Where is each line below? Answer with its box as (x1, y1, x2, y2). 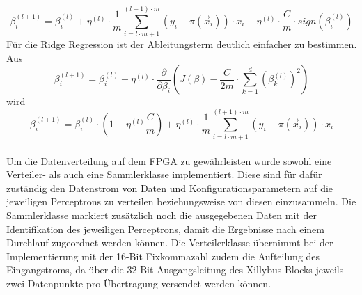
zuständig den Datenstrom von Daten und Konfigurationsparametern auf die (6, 180, 333, 195)
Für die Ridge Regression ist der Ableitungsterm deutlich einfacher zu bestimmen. (6, 37, 357, 51)
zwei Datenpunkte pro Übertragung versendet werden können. (6, 276, 271, 290)
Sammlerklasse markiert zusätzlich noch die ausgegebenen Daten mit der (6, 208, 317, 222)
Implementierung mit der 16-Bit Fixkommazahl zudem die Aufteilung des (6, 248, 320, 263)
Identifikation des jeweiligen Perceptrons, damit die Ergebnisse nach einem (6, 221, 324, 236)
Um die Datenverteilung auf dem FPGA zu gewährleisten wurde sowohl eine (6, 153, 332, 168)
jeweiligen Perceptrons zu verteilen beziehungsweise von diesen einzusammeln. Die (6, 194, 356, 209)
